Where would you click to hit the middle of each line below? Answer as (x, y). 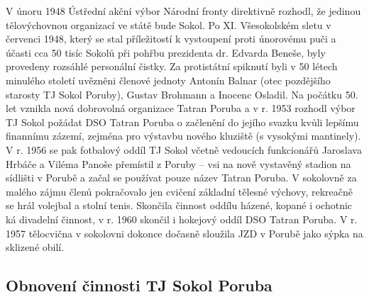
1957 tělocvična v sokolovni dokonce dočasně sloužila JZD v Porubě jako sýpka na (184, 233)
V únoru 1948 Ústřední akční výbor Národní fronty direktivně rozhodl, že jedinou (183, 11)
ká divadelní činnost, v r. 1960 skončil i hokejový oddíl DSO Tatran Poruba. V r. (182, 219)
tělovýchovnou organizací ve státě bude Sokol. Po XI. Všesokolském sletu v (169, 24)
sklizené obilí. (35, 247)
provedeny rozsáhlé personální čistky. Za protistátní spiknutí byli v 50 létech (172, 66)
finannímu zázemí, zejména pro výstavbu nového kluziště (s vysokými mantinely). (183, 136)
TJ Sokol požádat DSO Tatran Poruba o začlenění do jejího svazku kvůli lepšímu (182, 122)
